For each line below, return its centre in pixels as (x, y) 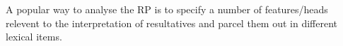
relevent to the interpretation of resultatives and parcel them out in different (172, 23)
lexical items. (34, 37)
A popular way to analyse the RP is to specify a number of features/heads (167, 9)
